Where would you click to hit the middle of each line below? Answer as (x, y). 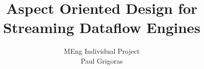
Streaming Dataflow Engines (102, 27)
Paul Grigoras (102, 60)
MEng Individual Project (102, 51)
